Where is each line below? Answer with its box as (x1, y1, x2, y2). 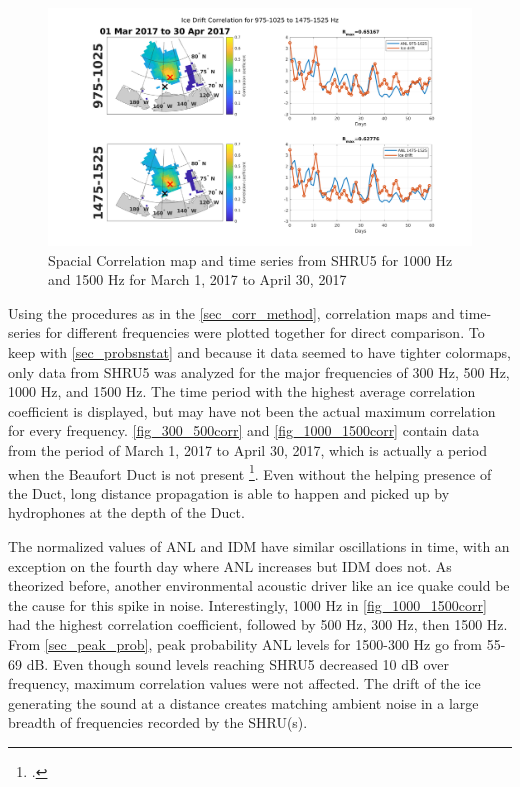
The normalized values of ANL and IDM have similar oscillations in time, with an (8, 536, 510, 557)
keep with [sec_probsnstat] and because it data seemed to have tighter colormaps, (8, 342, 511, 363)
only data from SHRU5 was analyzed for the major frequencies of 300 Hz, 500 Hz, (8, 361, 510, 382)
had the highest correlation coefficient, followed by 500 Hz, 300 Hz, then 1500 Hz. (8, 614, 508, 635)
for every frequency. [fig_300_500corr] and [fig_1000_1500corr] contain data (8, 420, 480, 441)
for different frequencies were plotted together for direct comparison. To (45, 322, 485, 343)
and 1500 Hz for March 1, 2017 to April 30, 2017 (48, 269, 347, 290)
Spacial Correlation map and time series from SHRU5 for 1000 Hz (48, 249, 453, 270)
